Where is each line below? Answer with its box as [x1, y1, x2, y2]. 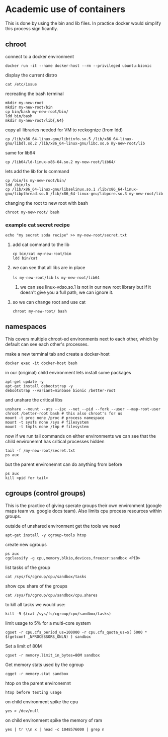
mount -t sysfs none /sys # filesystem [5, 420, 89, 425]
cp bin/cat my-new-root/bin [12, 252, 71, 257]
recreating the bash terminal [5, 91, 64, 97]
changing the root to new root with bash [5, 200, 89, 206]
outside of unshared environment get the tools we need [5, 523, 120, 529]
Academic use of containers [5, 4, 126, 15]
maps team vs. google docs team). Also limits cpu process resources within [5, 508, 162, 514]
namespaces [5, 322, 47, 331]
